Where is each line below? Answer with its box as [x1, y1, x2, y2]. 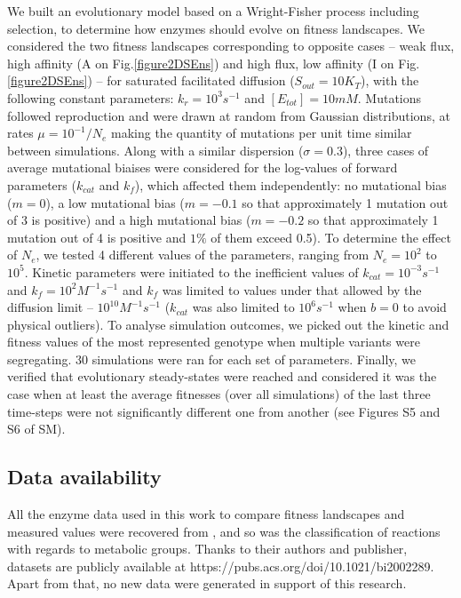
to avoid [402, 298, 447, 316]
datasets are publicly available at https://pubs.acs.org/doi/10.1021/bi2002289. [7, 556, 434, 575]
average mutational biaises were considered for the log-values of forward [7, 158, 398, 177]
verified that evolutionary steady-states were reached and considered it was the [7, 367, 437, 386]
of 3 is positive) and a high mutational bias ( [7, 211, 251, 229]
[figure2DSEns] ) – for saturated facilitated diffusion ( [7, 71, 295, 90]
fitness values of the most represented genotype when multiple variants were [7, 332, 420, 351]
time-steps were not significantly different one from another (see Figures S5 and [7, 402, 441, 420]
